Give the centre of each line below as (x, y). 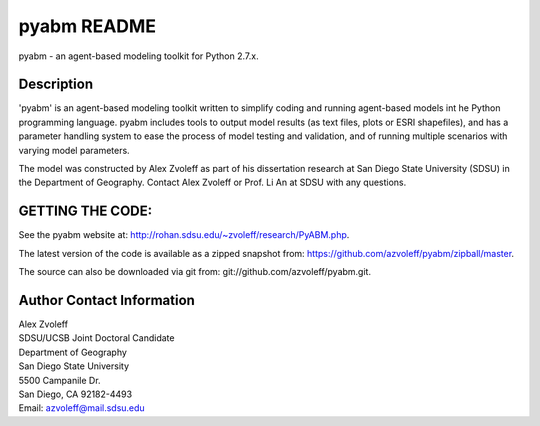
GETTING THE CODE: (85, 211)
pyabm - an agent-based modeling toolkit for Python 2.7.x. (138, 56)
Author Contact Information (106, 300)
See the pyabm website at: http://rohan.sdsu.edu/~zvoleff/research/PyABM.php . (184, 235)
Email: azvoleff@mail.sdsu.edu (81, 408)
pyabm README (87, 26)
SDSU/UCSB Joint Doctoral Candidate (96, 338)
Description (56, 84)
